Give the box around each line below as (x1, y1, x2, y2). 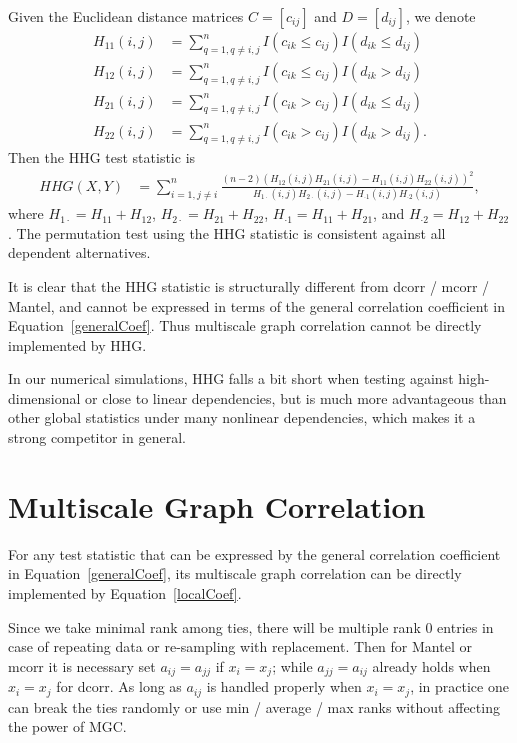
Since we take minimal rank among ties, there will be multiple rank (8, 616, 421, 637)
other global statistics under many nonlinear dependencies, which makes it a (8, 407, 476, 428)
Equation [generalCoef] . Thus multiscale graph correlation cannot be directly (8, 315, 482, 336)
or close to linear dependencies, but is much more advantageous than (85, 387, 507, 408)
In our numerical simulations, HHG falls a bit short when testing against (8, 368, 454, 389)
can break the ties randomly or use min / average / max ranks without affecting (8, 696, 500, 717)
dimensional (8, 387, 81, 408)
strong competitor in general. (8, 427, 186, 448)
